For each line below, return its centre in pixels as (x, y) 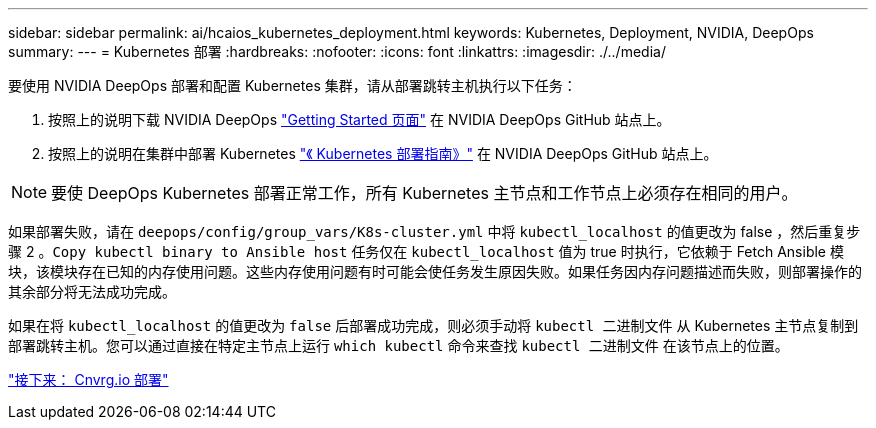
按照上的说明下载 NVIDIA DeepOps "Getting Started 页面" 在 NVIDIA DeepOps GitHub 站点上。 (359, 119)
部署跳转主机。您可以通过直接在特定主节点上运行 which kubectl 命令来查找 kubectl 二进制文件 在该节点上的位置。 (398, 345)
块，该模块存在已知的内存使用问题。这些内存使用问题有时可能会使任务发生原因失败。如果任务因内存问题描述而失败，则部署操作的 (435, 271)
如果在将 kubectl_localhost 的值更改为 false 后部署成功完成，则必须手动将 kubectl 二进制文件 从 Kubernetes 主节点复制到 (433, 325)
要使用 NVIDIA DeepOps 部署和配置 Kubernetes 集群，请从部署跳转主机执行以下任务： (292, 85)
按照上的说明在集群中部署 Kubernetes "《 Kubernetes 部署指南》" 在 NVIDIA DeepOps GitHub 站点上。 (383, 153)
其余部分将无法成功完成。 (92, 291)
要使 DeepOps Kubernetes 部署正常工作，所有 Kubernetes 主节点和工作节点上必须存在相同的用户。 (424, 193)
